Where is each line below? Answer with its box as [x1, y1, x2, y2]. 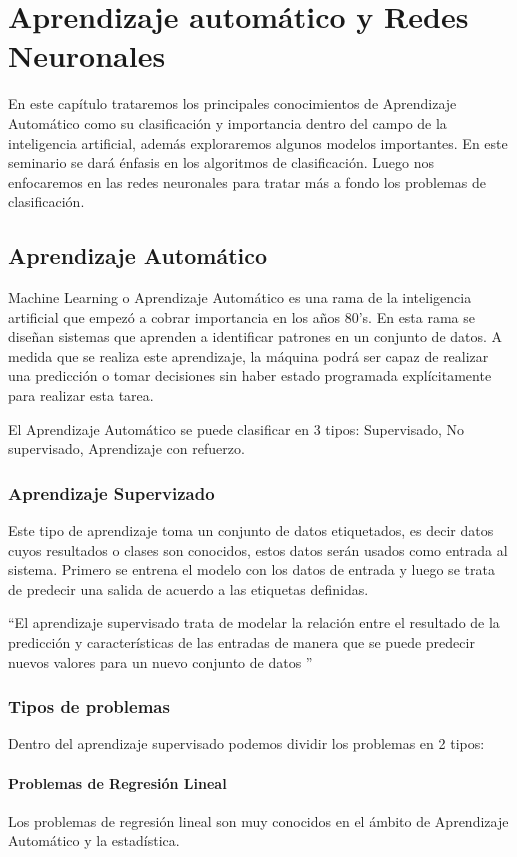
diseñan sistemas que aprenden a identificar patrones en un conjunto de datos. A [8, 326, 503, 347]
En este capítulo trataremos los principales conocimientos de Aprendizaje [8, 93, 457, 114]
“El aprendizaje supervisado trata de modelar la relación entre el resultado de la [8, 612, 500, 633]
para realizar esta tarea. [8, 385, 154, 406]
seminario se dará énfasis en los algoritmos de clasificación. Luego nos [8, 152, 434, 173]
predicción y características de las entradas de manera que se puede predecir [8, 632, 475, 653]
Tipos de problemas [8, 694, 170, 719]
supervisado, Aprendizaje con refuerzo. [8, 438, 245, 459]
